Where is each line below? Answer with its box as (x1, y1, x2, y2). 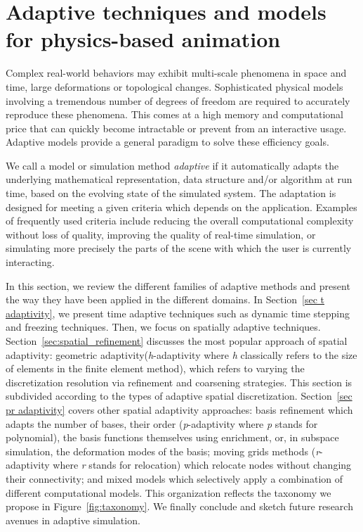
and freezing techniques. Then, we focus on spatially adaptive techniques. (6, 319, 321, 334)
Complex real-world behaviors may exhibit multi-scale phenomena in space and (6, 65, 347, 80)
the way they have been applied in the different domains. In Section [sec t (6, 292, 325, 307)
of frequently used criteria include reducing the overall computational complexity (6, 213, 354, 228)
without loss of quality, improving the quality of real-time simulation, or (6, 227, 316, 241)
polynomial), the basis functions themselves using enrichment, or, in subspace (6, 430, 339, 445)
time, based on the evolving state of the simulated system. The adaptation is (6, 186, 336, 201)
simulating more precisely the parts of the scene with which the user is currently (6, 241, 352, 255)
